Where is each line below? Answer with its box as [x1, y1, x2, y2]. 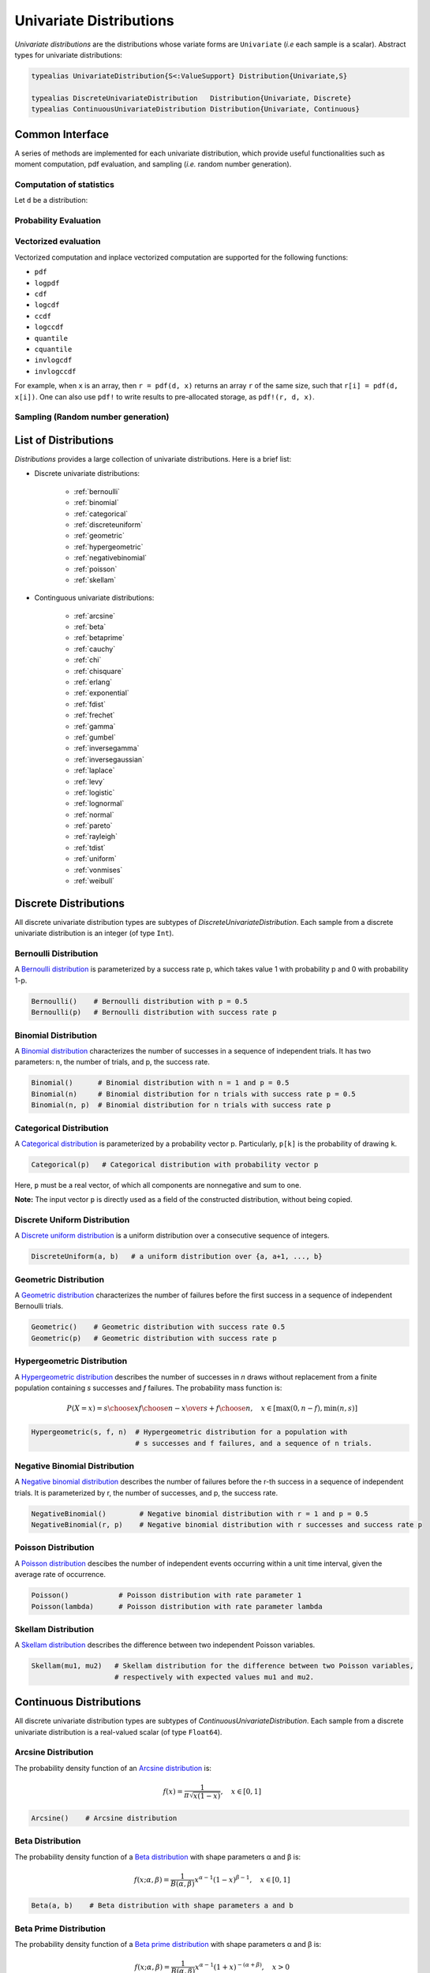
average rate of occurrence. [14, 1570, 107, 1579]
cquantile [34, 344, 73, 354]
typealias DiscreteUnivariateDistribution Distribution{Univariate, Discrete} [31, 93, 352, 103]
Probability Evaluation [14, 215, 102, 226]
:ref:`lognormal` [73, 799, 125, 808]
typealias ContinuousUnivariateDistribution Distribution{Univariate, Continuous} [31, 105, 361, 114]
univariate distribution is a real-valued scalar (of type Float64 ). [14, 1727, 222, 1736]
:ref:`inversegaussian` [73, 754, 145, 764]
